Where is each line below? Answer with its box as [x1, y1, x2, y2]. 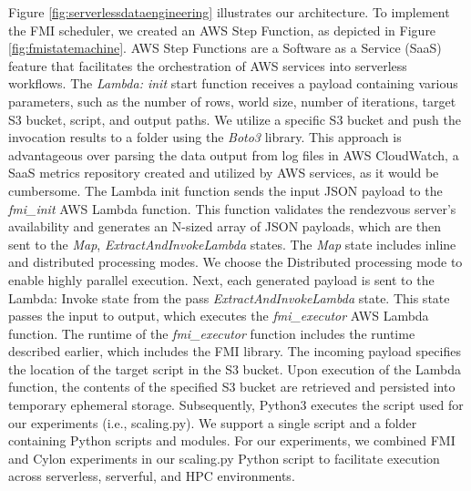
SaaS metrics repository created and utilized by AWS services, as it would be [8, 163, 439, 182]
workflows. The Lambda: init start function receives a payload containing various [8, 74, 458, 93]
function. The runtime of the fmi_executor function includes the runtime [8, 323, 415, 343]
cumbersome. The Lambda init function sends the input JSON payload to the [8, 180, 443, 199]
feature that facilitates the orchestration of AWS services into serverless [8, 56, 407, 75]
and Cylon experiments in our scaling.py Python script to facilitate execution [8, 448, 440, 467]
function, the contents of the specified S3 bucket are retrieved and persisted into [8, 377, 456, 396]
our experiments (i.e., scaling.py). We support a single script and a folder [8, 413, 417, 432]
